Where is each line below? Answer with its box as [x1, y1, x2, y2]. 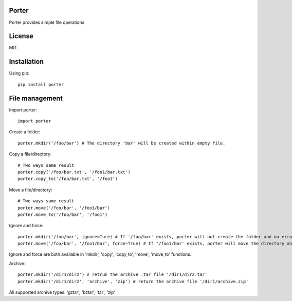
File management [9, 94, 63, 102]
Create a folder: [9, 129, 41, 135]
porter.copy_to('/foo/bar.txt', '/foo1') [18, 176, 118, 182]
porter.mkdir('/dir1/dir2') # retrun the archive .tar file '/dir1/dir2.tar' [18, 272, 208, 277]
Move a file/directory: [9, 187, 52, 193]
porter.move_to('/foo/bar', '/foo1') [18, 212, 108, 217]
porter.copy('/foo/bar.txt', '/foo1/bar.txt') [18, 169, 131, 175]
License [9, 32, 34, 40]
